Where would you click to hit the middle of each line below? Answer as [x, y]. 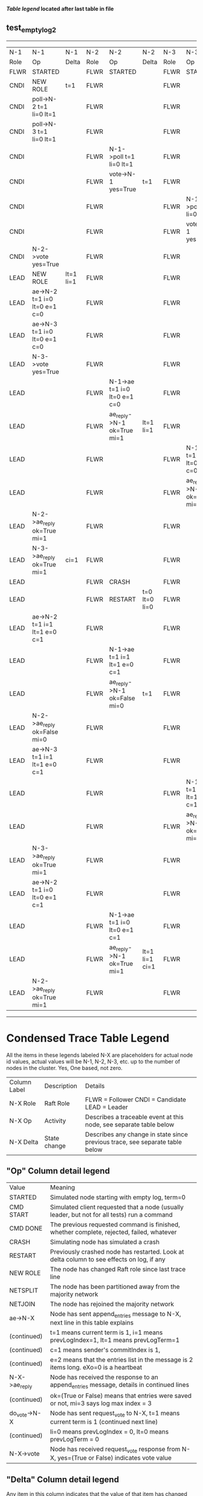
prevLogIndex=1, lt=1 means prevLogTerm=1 [115, 1340]
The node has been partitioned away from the [115, 1286]
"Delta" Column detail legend [63, 1479]
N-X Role [23, 1103]
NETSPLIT [24, 1290]
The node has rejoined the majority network [112, 1304]
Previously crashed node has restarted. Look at [117, 1252]
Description [61, 1086]
